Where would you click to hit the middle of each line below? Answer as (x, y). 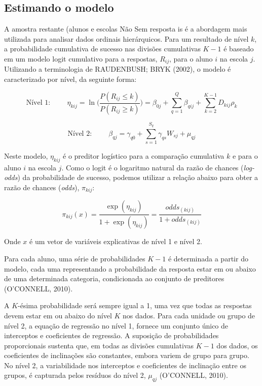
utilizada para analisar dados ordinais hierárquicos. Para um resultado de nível (126, 38)
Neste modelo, (26, 156)
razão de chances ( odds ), (42, 187)
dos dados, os (237, 345)
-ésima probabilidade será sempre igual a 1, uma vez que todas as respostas (135, 305)
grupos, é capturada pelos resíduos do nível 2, (75, 375)
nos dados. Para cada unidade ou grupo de (189, 315)
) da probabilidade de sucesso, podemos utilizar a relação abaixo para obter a (138, 177)
